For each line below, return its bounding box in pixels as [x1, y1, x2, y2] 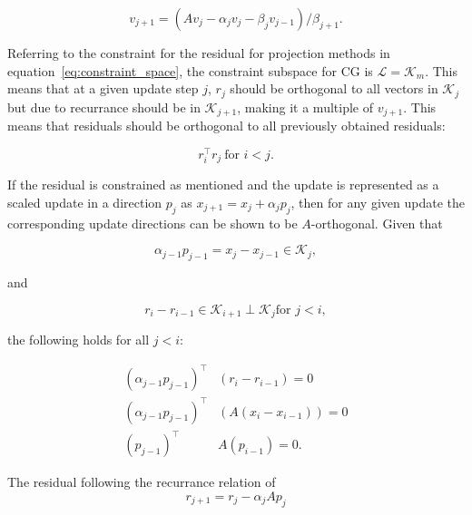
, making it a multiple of [237, 97, 373, 116]
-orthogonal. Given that [310, 213, 443, 232]
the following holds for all [7, 330, 150, 349]
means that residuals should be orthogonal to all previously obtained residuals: [7, 116, 446, 135]
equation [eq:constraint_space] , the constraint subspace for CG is [7, 61, 373, 80]
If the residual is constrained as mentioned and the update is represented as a [7, 175, 439, 194]
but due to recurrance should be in [7, 97, 201, 116]
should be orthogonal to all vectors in [230, 79, 438, 98]
